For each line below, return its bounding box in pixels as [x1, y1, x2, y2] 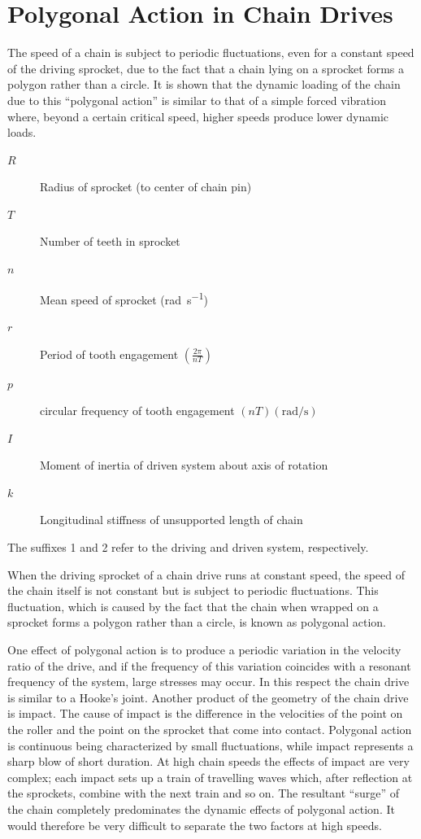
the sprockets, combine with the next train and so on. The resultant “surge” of [7, 784, 399, 802]
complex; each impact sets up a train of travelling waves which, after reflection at [7, 768, 413, 785]
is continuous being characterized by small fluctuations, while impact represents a [7, 736, 414, 754]
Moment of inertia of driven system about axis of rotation [40, 457, 328, 474]
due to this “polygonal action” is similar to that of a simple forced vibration [7, 91, 386, 108]
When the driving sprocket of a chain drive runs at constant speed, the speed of [7, 566, 405, 583]
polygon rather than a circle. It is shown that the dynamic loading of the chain [7, 76, 401, 93]
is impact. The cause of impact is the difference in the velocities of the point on [7, 705, 403, 722]
